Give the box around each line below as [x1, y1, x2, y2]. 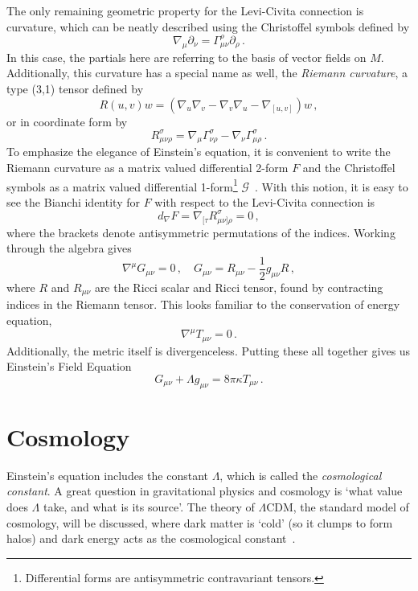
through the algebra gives [6, 240, 132, 257]
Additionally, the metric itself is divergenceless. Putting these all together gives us [6, 342, 411, 359]
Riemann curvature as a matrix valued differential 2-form [6, 159, 289, 176]
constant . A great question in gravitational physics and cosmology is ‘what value [6, 482, 403, 499]
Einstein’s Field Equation [6, 358, 132, 375]
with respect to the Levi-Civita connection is [154, 193, 375, 210]
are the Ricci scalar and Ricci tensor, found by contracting [94, 279, 383, 296]
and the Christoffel [302, 159, 395, 176]
